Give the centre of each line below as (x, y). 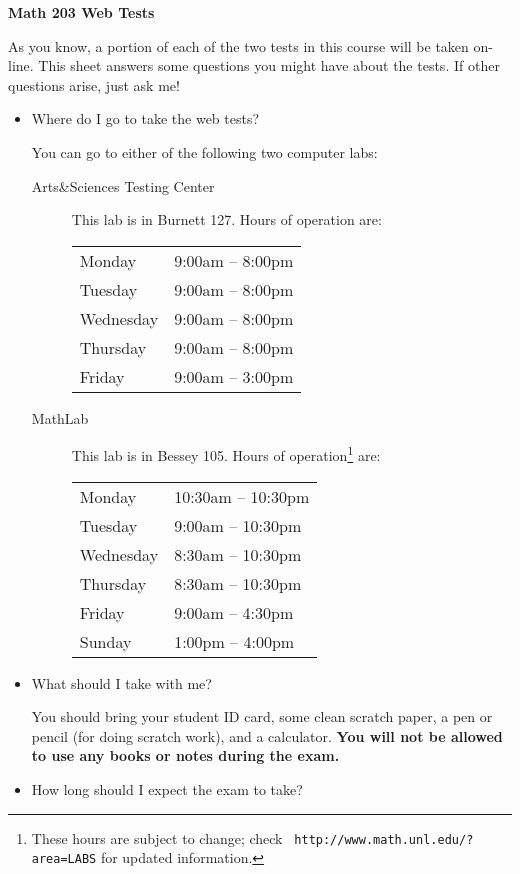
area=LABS (64, 859)
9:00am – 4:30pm (234, 612)
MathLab (60, 417)
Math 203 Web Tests (81, 12)
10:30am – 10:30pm (242, 496)
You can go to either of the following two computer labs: (204, 151)
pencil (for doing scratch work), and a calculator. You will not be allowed (267, 735)
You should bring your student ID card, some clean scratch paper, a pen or (262, 716)
